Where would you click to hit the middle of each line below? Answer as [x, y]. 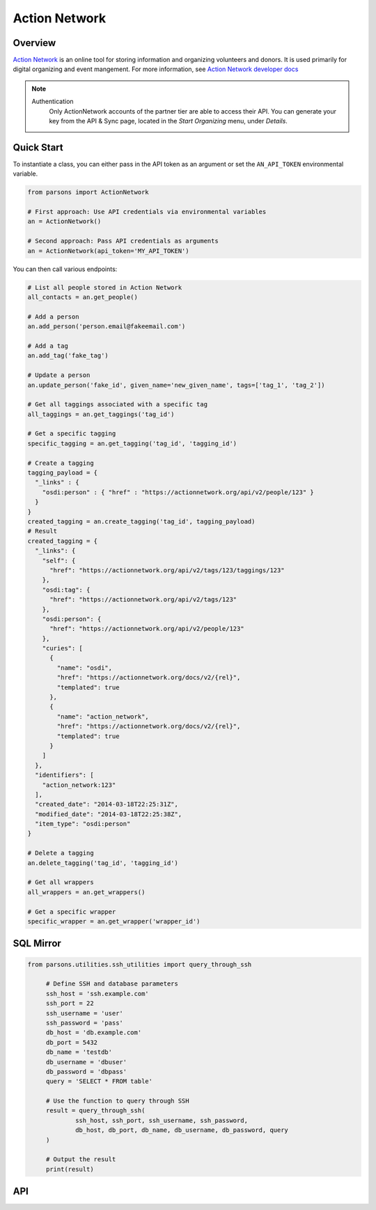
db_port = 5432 [71, 1042]
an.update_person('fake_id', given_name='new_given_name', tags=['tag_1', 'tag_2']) [176, 385]
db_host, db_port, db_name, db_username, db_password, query [182, 1130]
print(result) [70, 1169]
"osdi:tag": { [66, 590]
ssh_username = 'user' [84, 1013]
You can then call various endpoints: [65, 269]
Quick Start [38, 147]
